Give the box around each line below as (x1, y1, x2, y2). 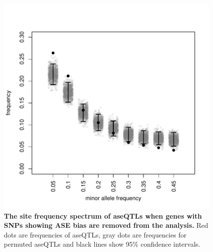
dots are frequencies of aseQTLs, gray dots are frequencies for (4, 229, 187, 239)
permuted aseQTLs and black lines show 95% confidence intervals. (4, 239, 200, 249)
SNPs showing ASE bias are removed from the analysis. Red (4, 220, 209, 230)
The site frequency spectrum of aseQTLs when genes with (4, 210, 202, 221)
